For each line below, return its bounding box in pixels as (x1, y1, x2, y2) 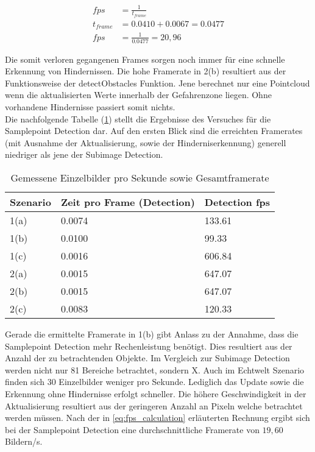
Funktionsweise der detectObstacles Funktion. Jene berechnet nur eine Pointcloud (5, 76, 310, 89)
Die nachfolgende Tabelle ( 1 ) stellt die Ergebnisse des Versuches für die (5, 112, 271, 125)
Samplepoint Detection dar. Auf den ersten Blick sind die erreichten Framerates (5, 124, 303, 137)
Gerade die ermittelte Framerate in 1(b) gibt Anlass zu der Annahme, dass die (5, 327, 299, 340)
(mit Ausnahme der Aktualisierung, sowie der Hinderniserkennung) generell (5, 136, 286, 149)
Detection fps (204, 194, 271, 209)
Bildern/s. (5, 435, 43, 448)
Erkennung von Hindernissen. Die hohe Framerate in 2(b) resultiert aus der (5, 65, 286, 77)
